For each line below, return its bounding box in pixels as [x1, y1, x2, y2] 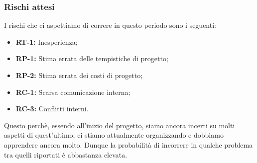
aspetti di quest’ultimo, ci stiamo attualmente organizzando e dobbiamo [4, 130, 224, 140]
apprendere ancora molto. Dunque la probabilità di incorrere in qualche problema [4, 139, 253, 150]
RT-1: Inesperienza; [15, 36, 78, 47]
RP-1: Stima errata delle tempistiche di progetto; [15, 53, 168, 64]
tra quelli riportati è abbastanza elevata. [4, 149, 128, 160]
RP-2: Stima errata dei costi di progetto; [15, 70, 143, 80]
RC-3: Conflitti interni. [15, 103, 89, 114]
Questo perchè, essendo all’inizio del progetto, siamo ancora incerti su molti [4, 120, 235, 130]
